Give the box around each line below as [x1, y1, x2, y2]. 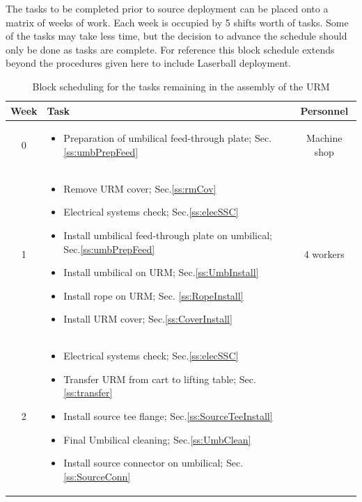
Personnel [300, 103, 349, 118]
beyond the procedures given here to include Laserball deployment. [6, 56, 292, 70]
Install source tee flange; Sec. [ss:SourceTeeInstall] [63, 409, 273, 423]
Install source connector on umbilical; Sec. [63, 455, 244, 470]
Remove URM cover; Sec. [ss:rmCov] [63, 181, 217, 195]
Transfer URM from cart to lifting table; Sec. [63, 371, 256, 386]
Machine [306, 131, 343, 145]
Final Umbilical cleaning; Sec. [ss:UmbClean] [63, 432, 251, 446]
